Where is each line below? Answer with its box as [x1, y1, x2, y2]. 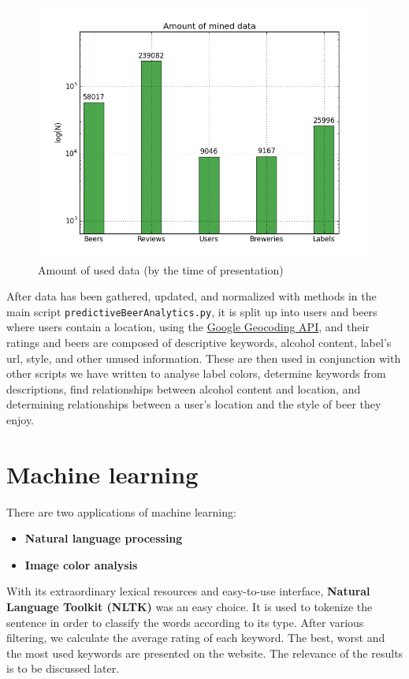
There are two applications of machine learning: [6, 503, 236, 520]
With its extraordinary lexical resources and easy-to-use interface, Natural [6, 583, 370, 599]
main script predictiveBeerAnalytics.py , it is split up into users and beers [6, 303, 377, 319]
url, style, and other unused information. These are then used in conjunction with [6, 349, 401, 366]
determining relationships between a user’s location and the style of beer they [6, 396, 381, 412]
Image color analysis [24, 556, 138, 573]
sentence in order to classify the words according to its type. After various [6, 614, 364, 630]
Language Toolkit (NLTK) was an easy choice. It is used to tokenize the [6, 599, 373, 615]
